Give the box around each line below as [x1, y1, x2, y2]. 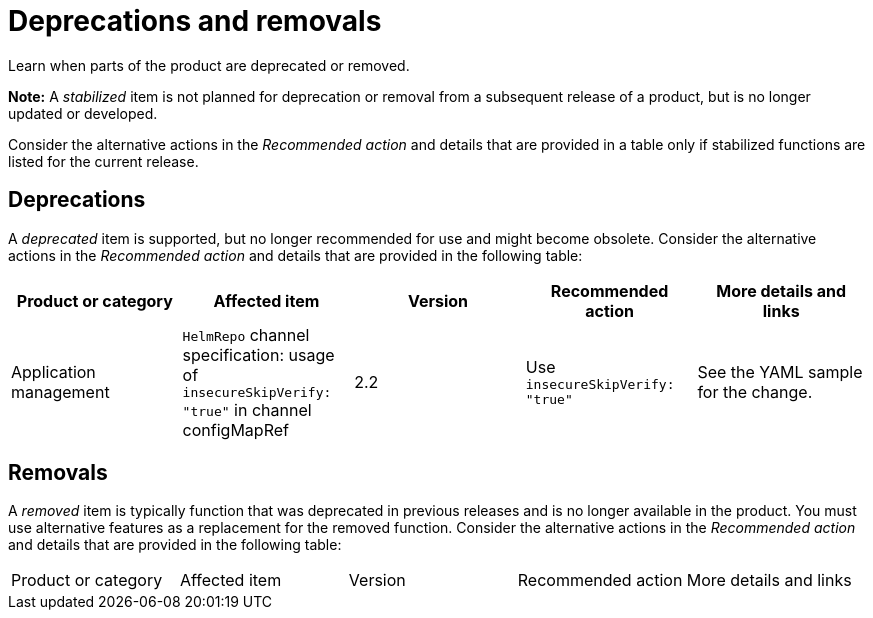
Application [11, 362, 96, 383]
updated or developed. [8, 104, 158, 122]
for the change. [697, 382, 813, 403]
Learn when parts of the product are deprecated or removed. [8, 56, 410, 74]
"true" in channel [182, 399, 312, 420]
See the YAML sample [697, 362, 863, 383]
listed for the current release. [8, 152, 199, 170]
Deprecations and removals [8, 4, 382, 38]
